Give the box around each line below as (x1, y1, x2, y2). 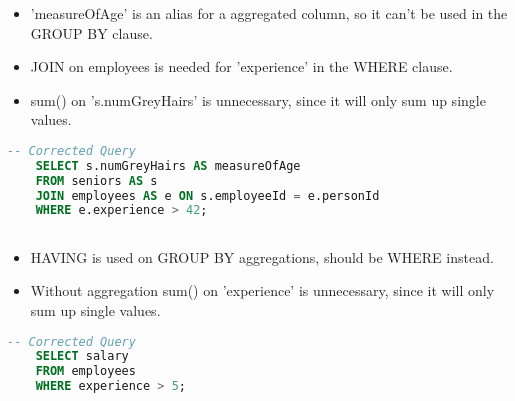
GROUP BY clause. (30, 22, 153, 43)
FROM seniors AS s (35, 173, 158, 188)
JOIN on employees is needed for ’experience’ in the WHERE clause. (30, 56, 453, 77)
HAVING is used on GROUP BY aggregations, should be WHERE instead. (30, 246, 494, 267)
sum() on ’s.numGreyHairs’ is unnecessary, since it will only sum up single (30, 89, 486, 110)
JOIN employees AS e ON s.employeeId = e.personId (35, 188, 380, 203)
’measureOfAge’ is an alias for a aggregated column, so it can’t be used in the (30, 3, 508, 23)
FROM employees (35, 364, 136, 379)
